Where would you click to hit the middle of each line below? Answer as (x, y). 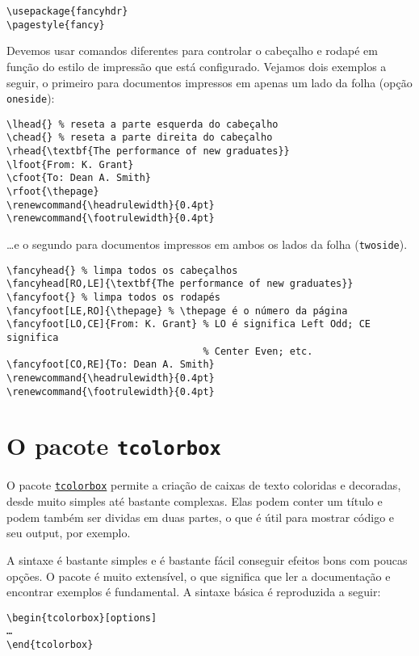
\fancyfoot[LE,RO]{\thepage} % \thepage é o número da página (177, 311)
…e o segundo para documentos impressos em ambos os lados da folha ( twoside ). (207, 244)
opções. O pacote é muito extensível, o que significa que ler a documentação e (199, 576)
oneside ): (31, 98)
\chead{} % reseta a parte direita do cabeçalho (140, 138)
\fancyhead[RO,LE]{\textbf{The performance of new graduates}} (180, 284)
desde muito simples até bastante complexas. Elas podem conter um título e (195, 501)
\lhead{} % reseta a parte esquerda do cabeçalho (142, 124)
